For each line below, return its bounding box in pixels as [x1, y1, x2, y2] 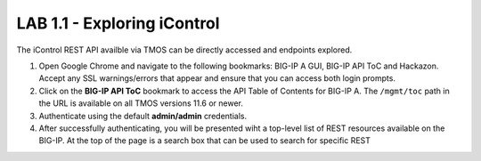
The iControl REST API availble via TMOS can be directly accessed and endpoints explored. [16, 44, 353, 55]
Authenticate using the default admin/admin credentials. [38, 110, 248, 121]
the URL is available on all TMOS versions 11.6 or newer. [38, 98, 244, 109]
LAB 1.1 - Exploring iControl [16, 13, 220, 33]
